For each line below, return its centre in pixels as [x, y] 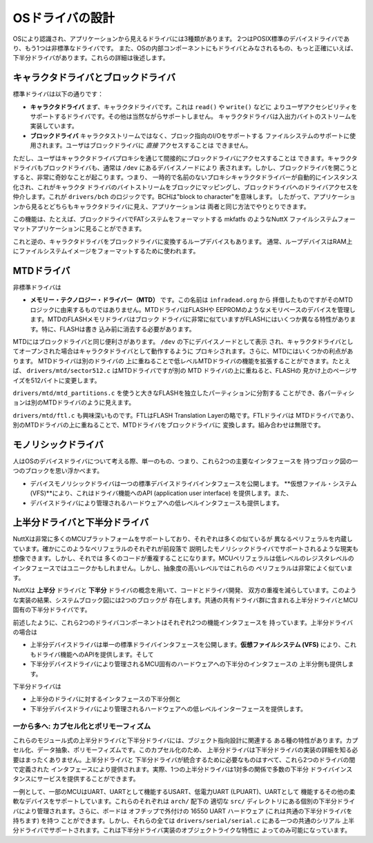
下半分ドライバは [37, 686]
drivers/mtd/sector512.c [68, 371]
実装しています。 [54, 126]
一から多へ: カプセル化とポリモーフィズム [82, 726]
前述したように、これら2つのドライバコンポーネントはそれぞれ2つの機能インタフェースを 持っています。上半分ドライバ [183, 622]
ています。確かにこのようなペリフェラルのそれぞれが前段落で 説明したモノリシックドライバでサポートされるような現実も [185, 548]
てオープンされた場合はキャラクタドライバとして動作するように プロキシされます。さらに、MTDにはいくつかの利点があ [183, 351]
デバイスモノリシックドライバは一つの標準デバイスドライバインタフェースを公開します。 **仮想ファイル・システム [193, 483]
